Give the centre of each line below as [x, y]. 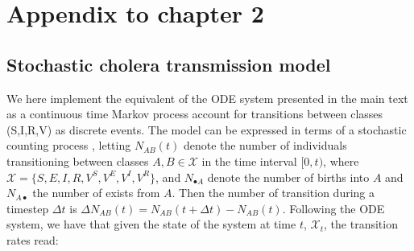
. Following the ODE [333, 208]
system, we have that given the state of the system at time [151, 224]
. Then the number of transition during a [273, 193]
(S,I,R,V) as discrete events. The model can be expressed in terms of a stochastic [207, 129]
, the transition [361, 224]
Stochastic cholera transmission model [169, 64]
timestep [28, 208]
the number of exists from [96, 193]
